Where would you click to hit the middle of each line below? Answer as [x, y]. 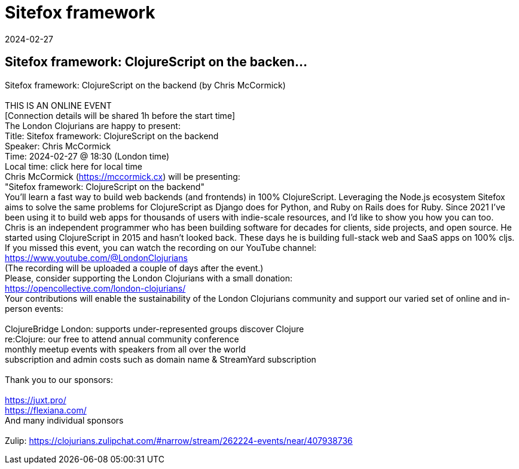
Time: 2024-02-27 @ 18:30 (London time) [87, 156]
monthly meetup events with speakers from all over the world [126, 349]
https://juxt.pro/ [36, 400]
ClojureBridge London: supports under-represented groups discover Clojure [155, 329]
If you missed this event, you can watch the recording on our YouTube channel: [161, 247]
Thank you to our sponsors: [59, 379]
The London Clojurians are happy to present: [93, 125]
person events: [34, 308]
